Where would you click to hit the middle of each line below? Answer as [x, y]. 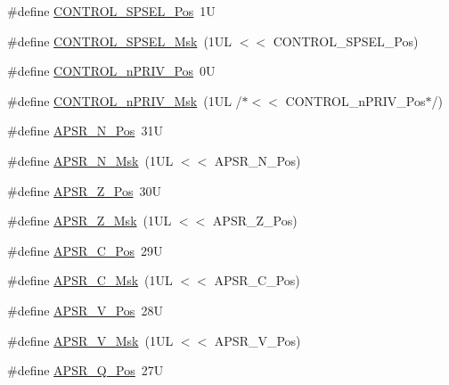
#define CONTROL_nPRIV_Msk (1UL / [125, 100]
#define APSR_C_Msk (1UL [90, 280]
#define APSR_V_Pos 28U [85, 310]
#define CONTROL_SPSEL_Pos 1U [111, 11]
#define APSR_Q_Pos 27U [86, 370]
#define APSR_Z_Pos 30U [84, 190]
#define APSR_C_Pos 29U [85, 250]
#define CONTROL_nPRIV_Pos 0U [111, 71]
